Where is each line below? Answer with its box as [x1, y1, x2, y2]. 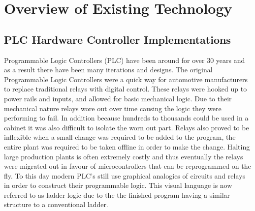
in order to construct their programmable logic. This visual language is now [4, 180, 232, 190]
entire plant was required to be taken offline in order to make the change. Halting [4, 141, 250, 151]
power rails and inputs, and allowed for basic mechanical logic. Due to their [4, 93, 232, 103]
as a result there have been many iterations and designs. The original [4, 64, 213, 75]
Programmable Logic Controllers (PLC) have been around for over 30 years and [4, 55, 245, 65]
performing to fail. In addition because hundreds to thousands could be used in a [4, 113, 249, 123]
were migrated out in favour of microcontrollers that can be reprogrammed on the [4, 161, 251, 171]
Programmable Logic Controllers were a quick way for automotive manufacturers [4, 74, 248, 84]
